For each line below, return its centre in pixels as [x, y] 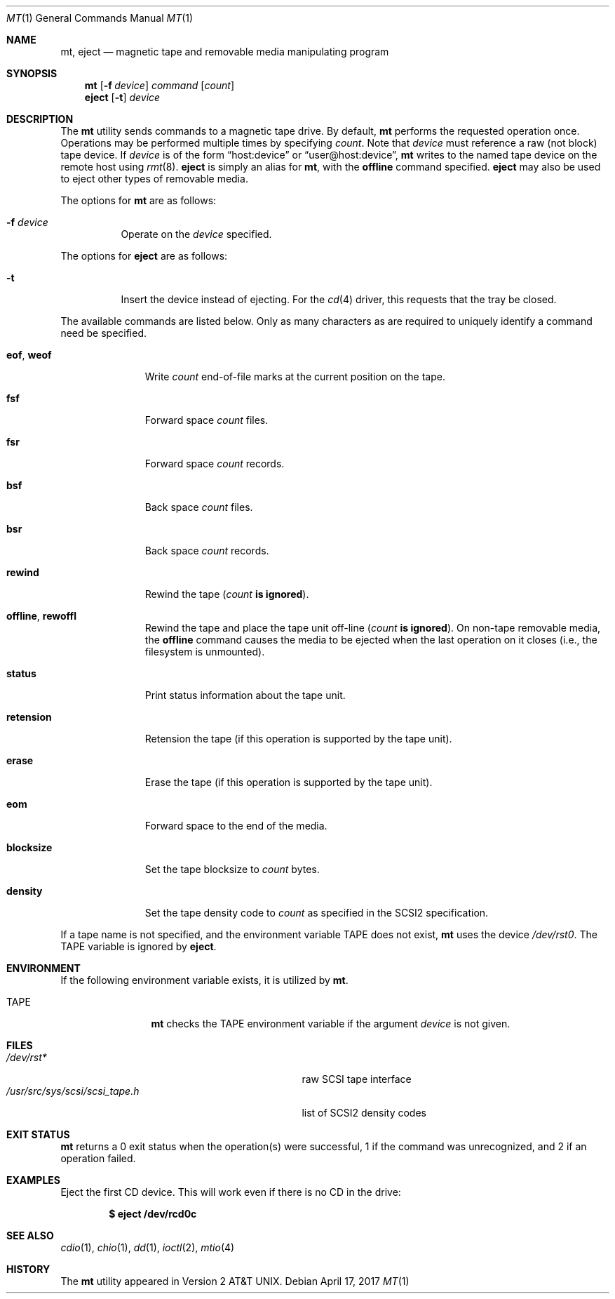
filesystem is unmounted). [205, 652]
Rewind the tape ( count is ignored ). [227, 594]
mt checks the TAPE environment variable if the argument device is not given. [331, 1024]
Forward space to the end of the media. [236, 826]
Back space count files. [199, 507]
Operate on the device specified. [196, 234]
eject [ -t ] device [122, 97]
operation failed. [98, 1158]
